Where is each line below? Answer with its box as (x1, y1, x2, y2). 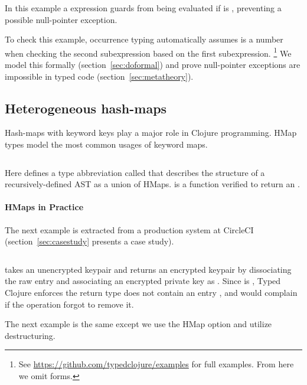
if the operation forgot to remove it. (5, 298, 134, 310)
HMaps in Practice (5, 201, 84, 213)
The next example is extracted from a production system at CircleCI (5, 223, 254, 236)
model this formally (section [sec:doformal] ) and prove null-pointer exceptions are (5, 58, 301, 71)
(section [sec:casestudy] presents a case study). (5, 235, 174, 247)
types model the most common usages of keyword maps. (5, 138, 208, 151)
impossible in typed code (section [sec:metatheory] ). (5, 70, 194, 82)
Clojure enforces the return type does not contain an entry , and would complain (5, 286, 298, 298)
